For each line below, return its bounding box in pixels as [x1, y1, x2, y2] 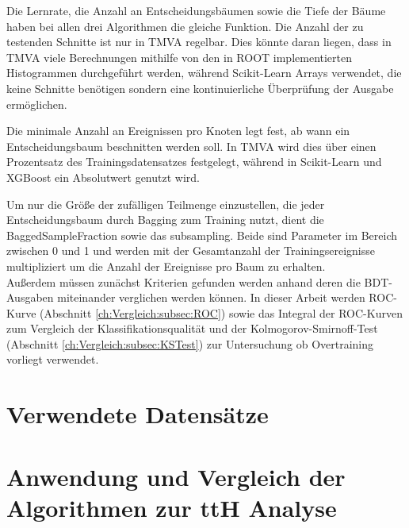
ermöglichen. [6, 95, 67, 112]
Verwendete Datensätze [6, 398, 269, 430]
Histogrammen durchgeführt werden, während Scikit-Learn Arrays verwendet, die [6, 64, 402, 81]
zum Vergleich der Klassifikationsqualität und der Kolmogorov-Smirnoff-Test [6, 320, 378, 337]
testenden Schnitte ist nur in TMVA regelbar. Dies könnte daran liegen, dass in [6, 33, 392, 50]
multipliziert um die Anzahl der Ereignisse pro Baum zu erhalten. [6, 257, 326, 274]
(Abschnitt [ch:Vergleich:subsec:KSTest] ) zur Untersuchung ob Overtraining [6, 335, 374, 352]
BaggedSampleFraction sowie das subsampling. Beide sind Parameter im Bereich [6, 226, 398, 243]
